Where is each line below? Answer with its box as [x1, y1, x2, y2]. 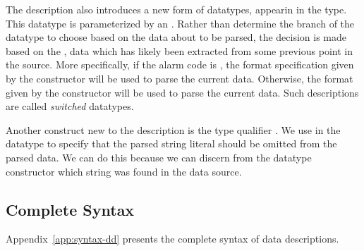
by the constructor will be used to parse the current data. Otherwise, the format [6, 71, 353, 85]
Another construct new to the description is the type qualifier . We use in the [6, 122, 341, 137]
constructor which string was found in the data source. [6, 164, 242, 178]
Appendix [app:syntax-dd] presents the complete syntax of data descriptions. [6, 231, 339, 246]
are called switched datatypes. [6, 99, 134, 114]
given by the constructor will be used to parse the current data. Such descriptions [6, 85, 359, 99]
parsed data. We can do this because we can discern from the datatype [6, 149, 312, 164]
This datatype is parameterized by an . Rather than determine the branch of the [6, 16, 355, 30]
